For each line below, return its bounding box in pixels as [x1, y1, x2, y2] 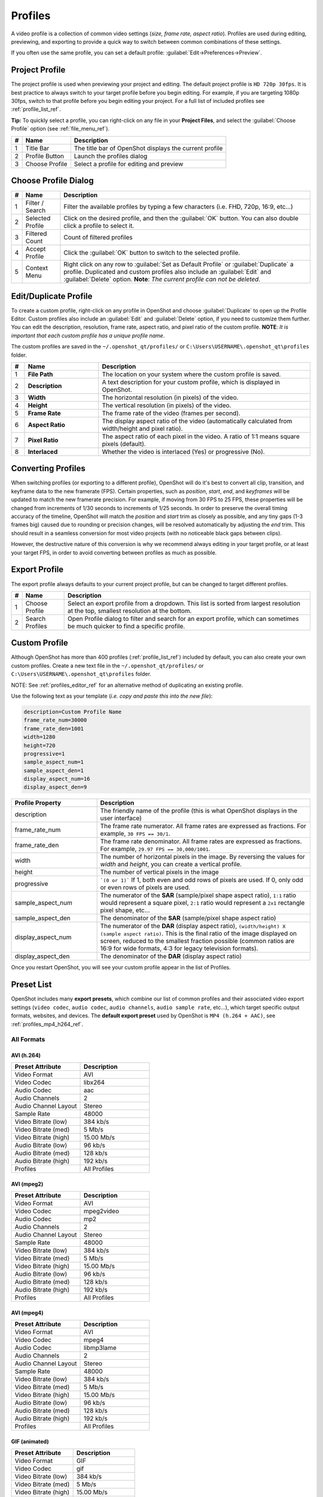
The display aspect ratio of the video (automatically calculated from [102, 417, 292, 425]
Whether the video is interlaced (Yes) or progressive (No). [102, 447, 266, 456]
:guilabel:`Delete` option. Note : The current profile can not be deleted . [63, 275, 261, 284]
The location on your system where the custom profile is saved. [102, 370, 281, 378]
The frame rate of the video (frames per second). [102, 409, 240, 417]
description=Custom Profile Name [23, 708, 122, 715]
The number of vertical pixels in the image [100, 868, 220, 877]
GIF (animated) [11, 1438, 49, 1446]
